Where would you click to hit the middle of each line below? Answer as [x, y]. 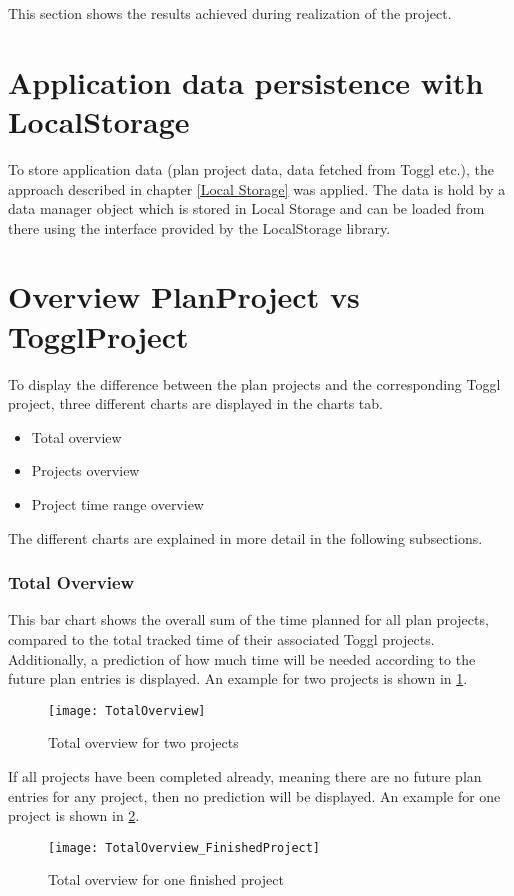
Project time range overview [117, 503]
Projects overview [85, 470]
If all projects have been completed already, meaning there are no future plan [245, 776]
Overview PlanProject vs [184, 296]
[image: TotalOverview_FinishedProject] [184, 847]
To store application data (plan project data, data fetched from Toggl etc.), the [251, 168]
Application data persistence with [246, 81]
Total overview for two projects [143, 742]
